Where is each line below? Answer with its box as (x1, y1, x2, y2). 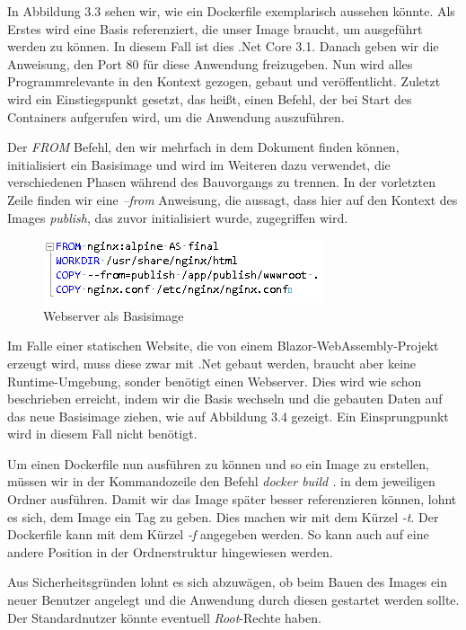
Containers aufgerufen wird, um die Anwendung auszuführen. (7, 107, 345, 126)
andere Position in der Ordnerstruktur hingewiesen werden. (7, 542, 333, 561)
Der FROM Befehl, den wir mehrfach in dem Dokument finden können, (7, 138, 400, 156)
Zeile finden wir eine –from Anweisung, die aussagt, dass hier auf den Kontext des (7, 190, 458, 209)
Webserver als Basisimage (43, 306, 184, 324)
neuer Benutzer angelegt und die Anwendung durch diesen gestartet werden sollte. (7, 590, 460, 609)
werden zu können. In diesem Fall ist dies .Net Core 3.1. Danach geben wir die (7, 37, 439, 56)
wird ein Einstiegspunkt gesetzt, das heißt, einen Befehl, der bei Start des (7, 89, 412, 108)
